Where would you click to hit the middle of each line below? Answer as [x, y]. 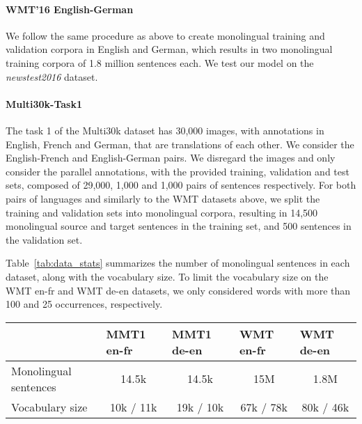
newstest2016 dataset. [52, 76]
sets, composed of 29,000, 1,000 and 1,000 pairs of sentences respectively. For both [181, 185]
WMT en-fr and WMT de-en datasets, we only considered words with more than [178, 290]
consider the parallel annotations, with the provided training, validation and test [178, 171]
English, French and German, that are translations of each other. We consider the [180, 144]
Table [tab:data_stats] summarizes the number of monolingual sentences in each [178, 263]
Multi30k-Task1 [44, 103]
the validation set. [44, 239]
